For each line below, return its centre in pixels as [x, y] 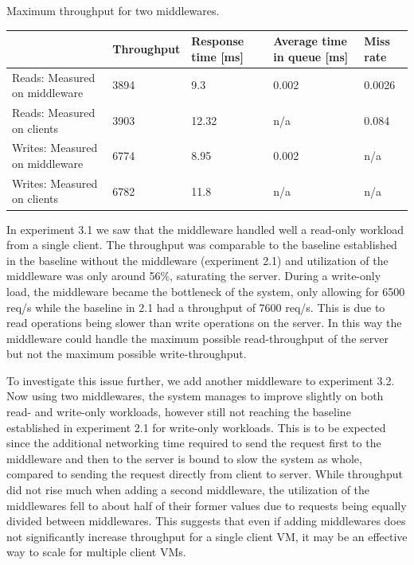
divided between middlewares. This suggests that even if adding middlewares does [206, 521]
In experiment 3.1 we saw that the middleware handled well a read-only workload [205, 229]
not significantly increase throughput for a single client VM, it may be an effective [207, 536]
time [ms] [217, 56]
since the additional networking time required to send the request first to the [194, 443]
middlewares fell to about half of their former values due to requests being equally [207, 505]
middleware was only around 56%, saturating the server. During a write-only [194, 276]
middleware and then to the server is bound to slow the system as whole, [184, 458]
